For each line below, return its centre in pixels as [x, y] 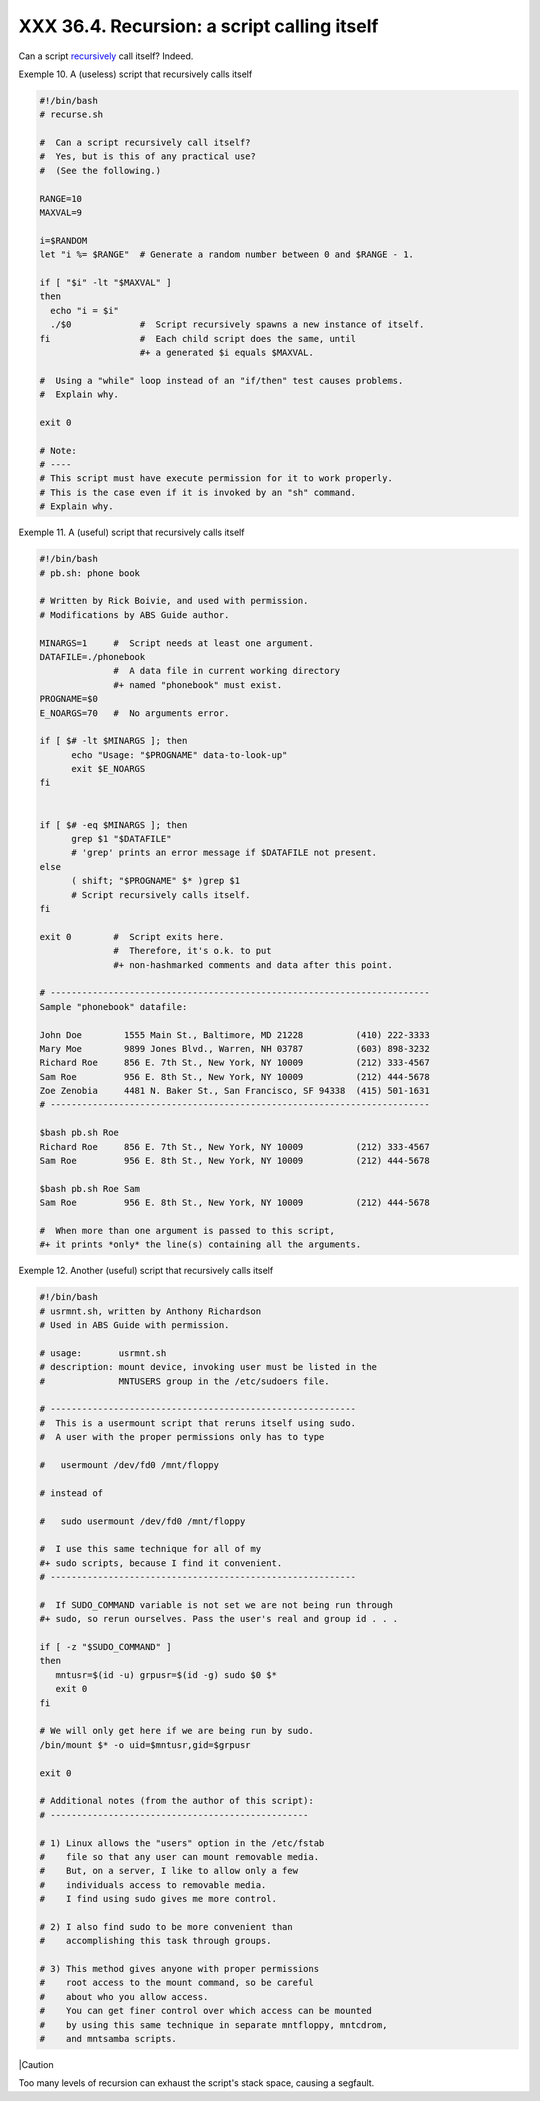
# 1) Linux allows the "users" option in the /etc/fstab [182, 1843]
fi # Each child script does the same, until [198, 338]
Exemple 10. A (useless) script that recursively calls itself [135, 74]
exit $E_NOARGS [108, 769]
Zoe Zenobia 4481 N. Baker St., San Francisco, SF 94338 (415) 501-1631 [234, 1091]
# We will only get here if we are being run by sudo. [176, 1731]
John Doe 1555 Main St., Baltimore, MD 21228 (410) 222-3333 [234, 1034]
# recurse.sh [71, 114]
